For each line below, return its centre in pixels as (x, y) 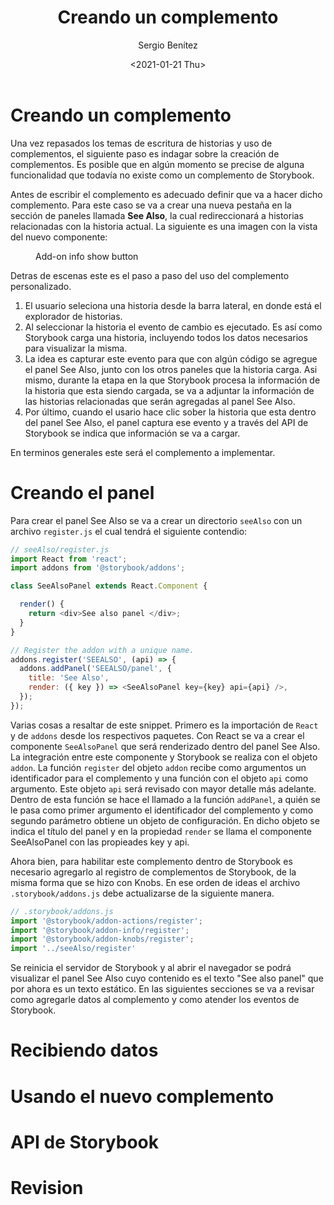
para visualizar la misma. (76, 348)
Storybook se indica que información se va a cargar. (132, 433)
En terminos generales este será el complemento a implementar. (143, 452)
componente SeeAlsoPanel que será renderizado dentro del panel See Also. (165, 746)
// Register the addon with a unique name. (102, 650)
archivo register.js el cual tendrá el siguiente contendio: (129, 531)
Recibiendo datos (84, 1050)
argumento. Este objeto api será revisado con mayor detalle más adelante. (163, 788)
